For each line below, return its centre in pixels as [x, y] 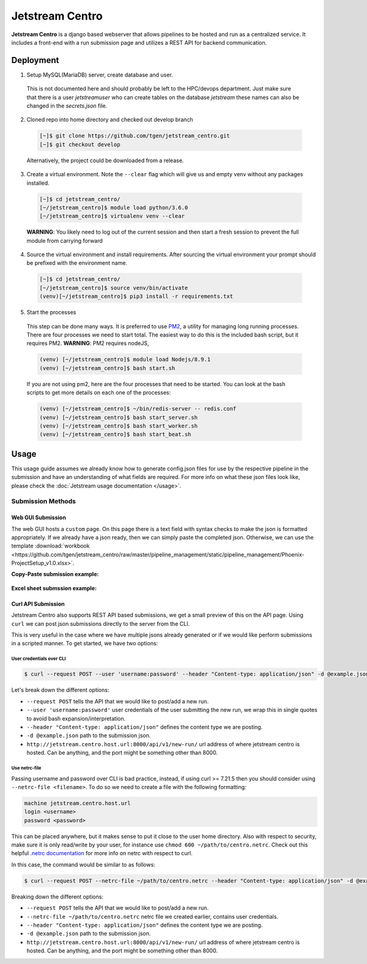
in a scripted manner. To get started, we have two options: [85, 643]
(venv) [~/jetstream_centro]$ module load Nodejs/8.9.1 [125, 360]
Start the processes [51, 313]
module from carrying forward [65, 240]
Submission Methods [44, 502]
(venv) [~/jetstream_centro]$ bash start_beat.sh [115, 435]
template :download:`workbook [50, 546]
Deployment [35, 60]
